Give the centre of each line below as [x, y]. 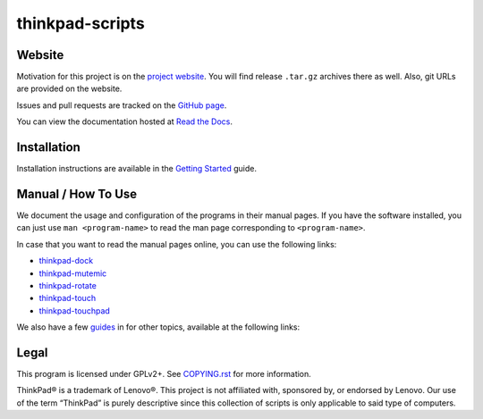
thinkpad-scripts [80, 23]
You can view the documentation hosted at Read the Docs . [124, 122]
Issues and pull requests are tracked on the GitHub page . [122, 105]
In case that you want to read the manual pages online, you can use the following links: [177, 244]
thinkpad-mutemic [73, 273]
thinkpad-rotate [68, 285]
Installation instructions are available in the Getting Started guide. [136, 169]
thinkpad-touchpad [75, 310]
